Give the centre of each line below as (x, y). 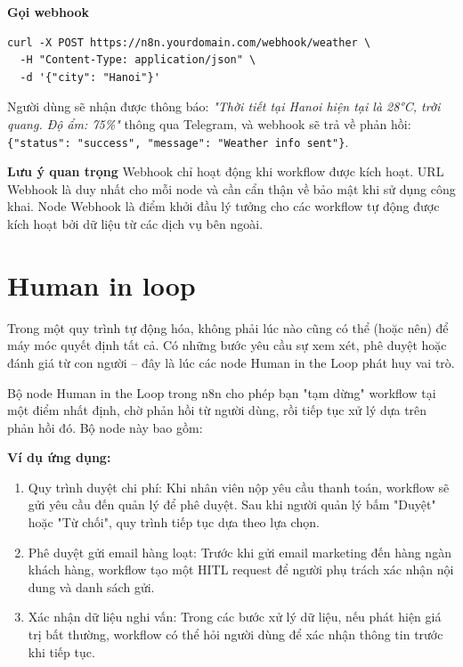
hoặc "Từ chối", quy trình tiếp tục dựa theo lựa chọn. (174, 522)
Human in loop (102, 285)
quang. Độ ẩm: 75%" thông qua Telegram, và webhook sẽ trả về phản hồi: (209, 123)
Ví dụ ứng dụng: (59, 457)
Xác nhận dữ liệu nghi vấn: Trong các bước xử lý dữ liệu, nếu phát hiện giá (235, 617)
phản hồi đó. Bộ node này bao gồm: (105, 427)
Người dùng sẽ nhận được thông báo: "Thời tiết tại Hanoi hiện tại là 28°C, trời (224, 106)
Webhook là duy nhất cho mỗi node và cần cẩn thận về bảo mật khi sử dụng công (231, 188)
